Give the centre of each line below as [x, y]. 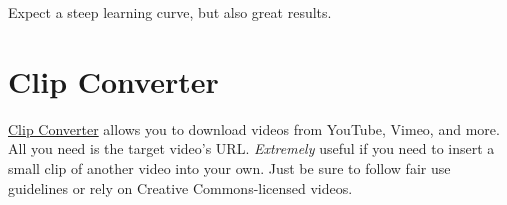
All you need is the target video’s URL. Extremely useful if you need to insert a [251, 148]
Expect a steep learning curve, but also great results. [170, 12]
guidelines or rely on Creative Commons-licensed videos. [180, 187]
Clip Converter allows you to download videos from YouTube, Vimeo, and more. [254, 128]
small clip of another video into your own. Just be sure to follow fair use [229, 167]
